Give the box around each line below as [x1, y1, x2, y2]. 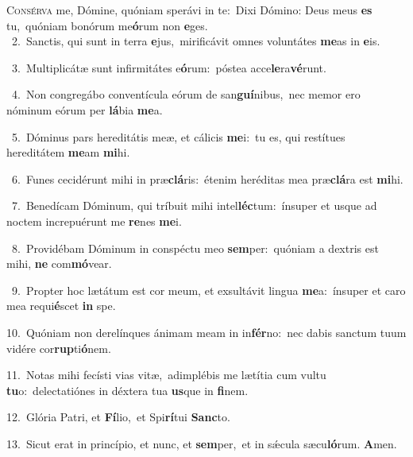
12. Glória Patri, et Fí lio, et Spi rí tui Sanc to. [6, 409, 230, 425]
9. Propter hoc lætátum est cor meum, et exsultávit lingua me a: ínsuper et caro [11, 281, 406, 298]
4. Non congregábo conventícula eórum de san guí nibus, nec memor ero [11, 86, 361, 103]
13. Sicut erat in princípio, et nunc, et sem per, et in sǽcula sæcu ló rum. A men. [6, 435, 397, 451]
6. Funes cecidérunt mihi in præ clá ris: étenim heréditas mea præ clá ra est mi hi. [11, 170, 403, 187]
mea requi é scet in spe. [6, 297, 116, 314]
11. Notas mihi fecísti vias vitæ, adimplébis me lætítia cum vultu [6, 366, 326, 383]
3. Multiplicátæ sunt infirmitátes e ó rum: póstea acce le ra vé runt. [11, 59, 326, 76]
